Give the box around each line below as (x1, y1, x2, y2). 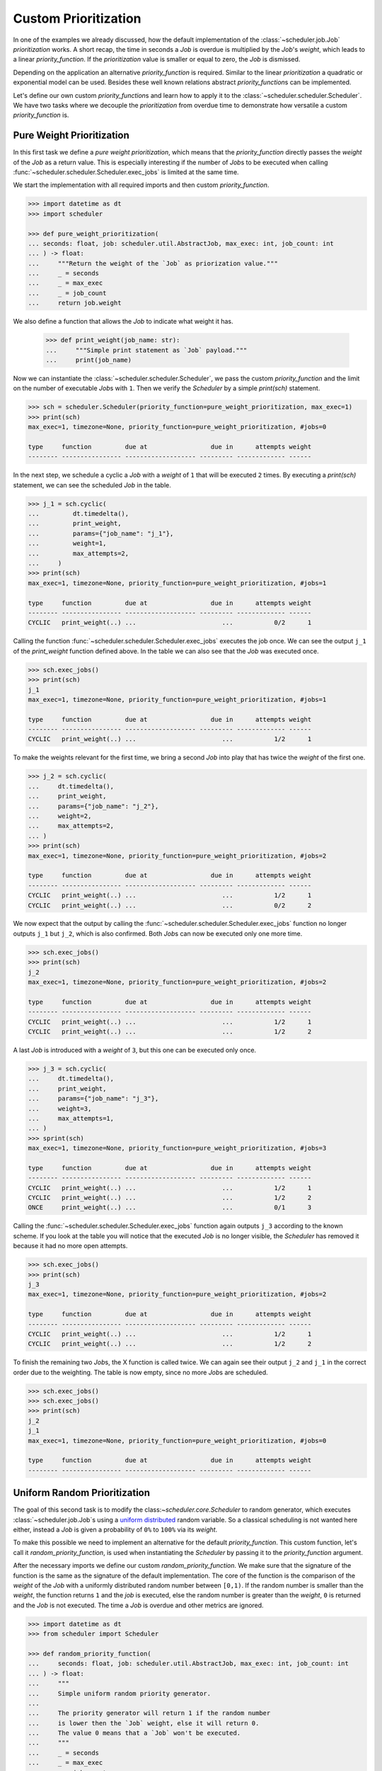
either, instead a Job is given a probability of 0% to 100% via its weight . (13, 1525, 218, 1534)
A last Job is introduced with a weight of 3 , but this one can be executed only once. (13, 1046, 257, 1054)
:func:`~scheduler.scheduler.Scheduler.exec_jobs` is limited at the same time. (13, 167, 240, 176)
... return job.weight (28, 299, 122, 307)
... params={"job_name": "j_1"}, (28, 529, 174, 538)
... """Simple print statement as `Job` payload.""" (45, 346, 248, 354)
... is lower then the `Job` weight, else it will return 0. (28, 1719, 260, 1727)
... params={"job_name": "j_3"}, (28, 1094, 159, 1103)
